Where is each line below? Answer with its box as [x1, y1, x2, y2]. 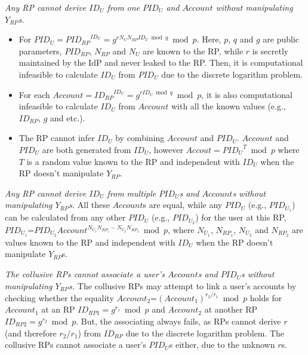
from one [107, 1, 140, 13]
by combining [115, 131, 165, 144]
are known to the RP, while [143, 44, 244, 57]
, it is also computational [201, 88, 292, 100]
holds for [250, 291, 282, 304]
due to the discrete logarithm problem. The [125, 326, 285, 339]
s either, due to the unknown [169, 338, 275, 351]
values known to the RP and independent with [5, 235, 175, 248]
